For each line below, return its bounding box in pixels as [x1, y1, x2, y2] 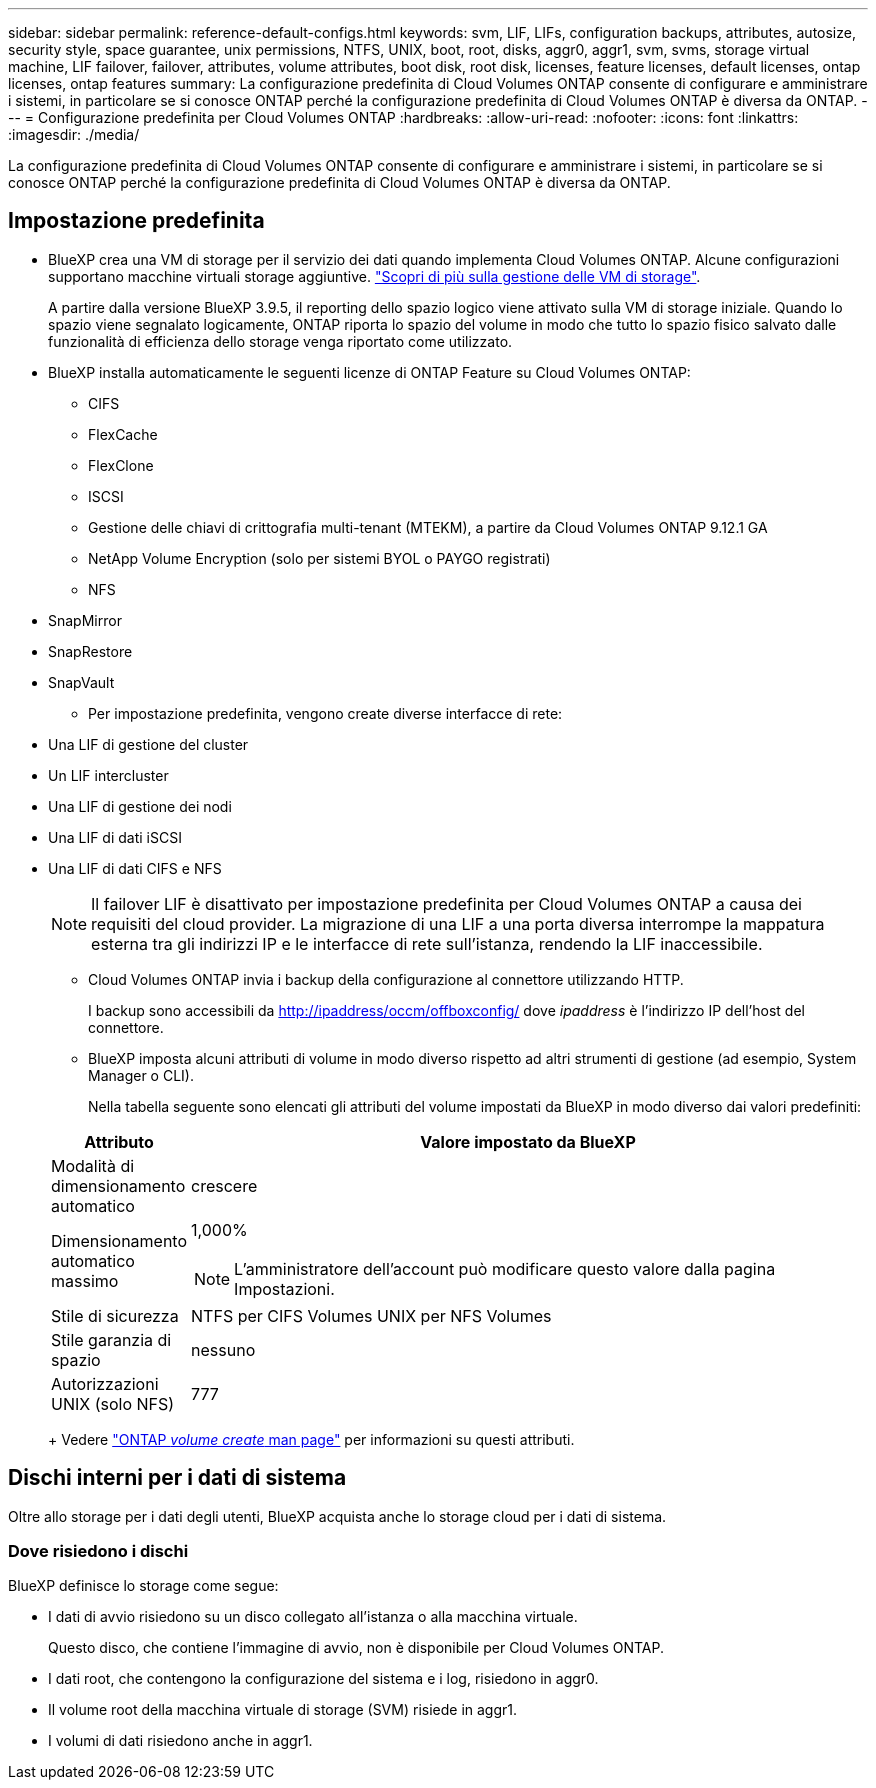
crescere [191, 1175, 258, 1196]
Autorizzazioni [51, 1373, 159, 1394]
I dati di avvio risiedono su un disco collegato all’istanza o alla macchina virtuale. [48, 1608, 578, 1626]
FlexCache [88, 425, 158, 443]
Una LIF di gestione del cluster [48, 735, 249, 753]
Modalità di [51, 1155, 135, 1176]
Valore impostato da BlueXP [420, 1131, 636, 1152]
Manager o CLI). [88, 1066, 194, 1084]
